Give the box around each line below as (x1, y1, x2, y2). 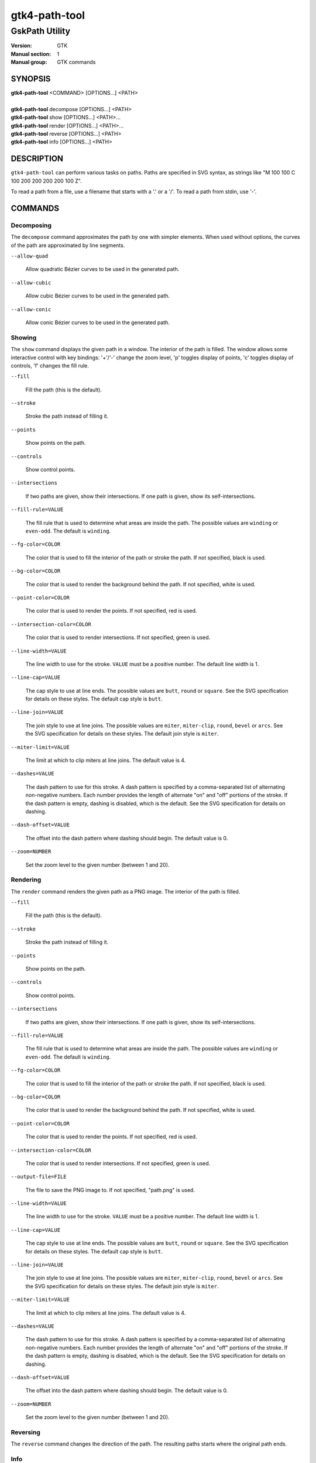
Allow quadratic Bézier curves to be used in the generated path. (25, 266, 180, 273)
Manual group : (11, 59, 47, 66)
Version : (11, 42, 32, 49)
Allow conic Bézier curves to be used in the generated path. (25, 319, 170, 326)
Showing (11, 334, 37, 342)
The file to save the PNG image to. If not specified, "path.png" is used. (25, 1186, 195, 1193)
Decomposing (11, 221, 52, 229)
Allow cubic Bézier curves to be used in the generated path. (25, 293, 170, 300)
